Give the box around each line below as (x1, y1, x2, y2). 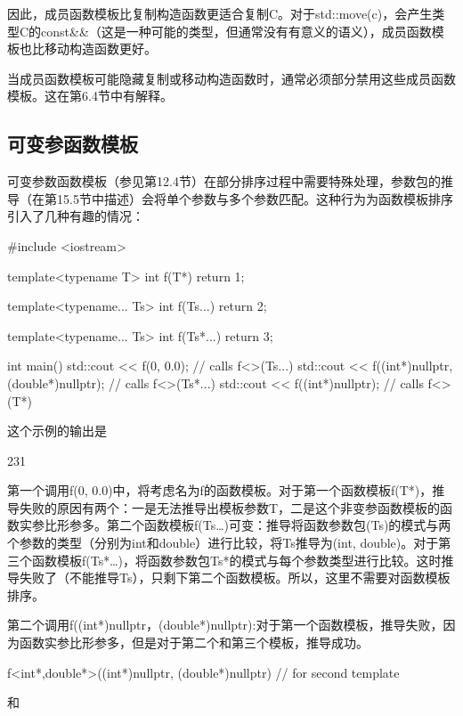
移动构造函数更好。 (44, 39, 157, 58)
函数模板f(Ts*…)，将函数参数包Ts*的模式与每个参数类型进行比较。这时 (31, 550, 442, 569)
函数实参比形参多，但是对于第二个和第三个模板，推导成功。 (19, 633, 369, 652)
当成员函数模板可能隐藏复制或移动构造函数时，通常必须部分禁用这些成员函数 (7, 69, 456, 87)
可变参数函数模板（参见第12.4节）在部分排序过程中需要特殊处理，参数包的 (7, 172, 441, 191)
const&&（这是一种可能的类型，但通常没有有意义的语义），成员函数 (41, 21, 432, 40)
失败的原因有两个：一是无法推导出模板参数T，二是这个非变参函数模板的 (19, 498, 441, 517)
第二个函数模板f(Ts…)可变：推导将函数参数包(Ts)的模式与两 (106, 516, 451, 534)
